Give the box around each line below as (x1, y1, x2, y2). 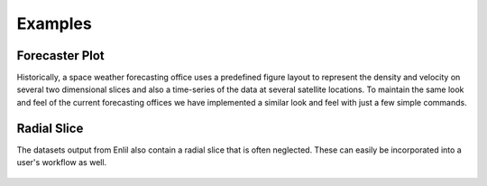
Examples (16, 14, 92, 33)
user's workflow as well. (16, 157, 107, 168)
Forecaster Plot (16, 48, 106, 63)
